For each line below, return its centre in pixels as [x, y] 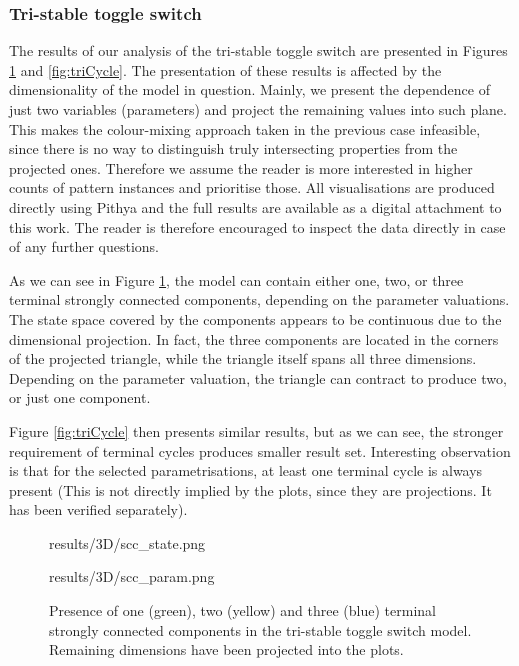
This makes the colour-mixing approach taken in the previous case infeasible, [245, 128]
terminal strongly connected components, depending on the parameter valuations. [259, 299]
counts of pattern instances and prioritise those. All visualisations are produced [252, 187]
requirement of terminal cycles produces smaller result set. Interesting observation [260, 450]
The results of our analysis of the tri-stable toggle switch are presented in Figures [258, 50]
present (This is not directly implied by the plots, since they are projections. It [250, 489]
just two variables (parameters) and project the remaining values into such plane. [258, 109]
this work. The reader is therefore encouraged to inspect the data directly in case [257, 226]
